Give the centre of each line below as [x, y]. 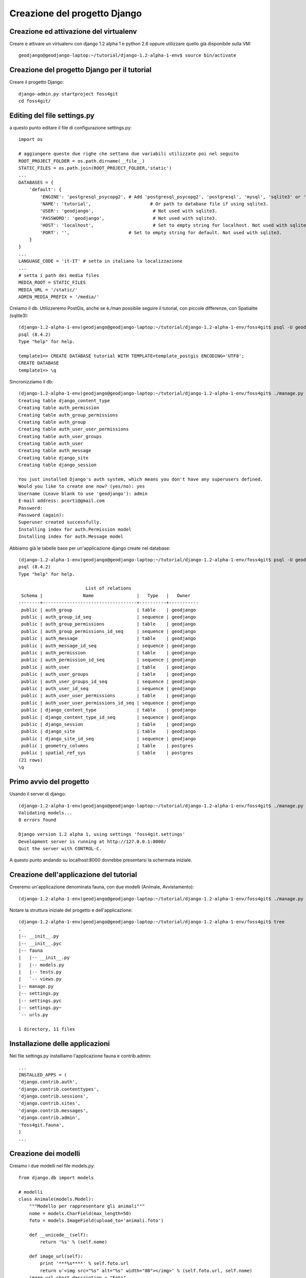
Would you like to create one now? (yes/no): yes [82, 486]
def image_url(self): [56, 1257]
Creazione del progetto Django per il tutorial [80, 70]
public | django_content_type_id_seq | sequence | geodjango [109, 717]
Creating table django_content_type [64, 401]
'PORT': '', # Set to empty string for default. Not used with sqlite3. [161, 232]
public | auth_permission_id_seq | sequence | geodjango [109, 660]
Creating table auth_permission [59, 408]
